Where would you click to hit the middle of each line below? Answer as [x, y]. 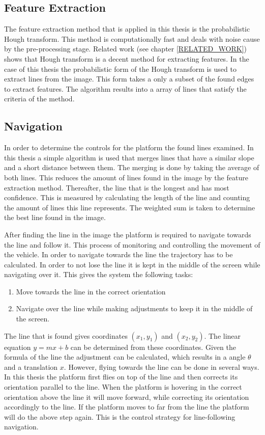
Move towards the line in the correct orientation [91, 291]
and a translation [31, 366]
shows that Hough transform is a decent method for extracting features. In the [127, 58]
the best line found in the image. [55, 217]
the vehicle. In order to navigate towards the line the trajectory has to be [119, 254]
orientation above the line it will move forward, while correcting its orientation [127, 397]
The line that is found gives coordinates [66, 335]
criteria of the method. [39, 99]
